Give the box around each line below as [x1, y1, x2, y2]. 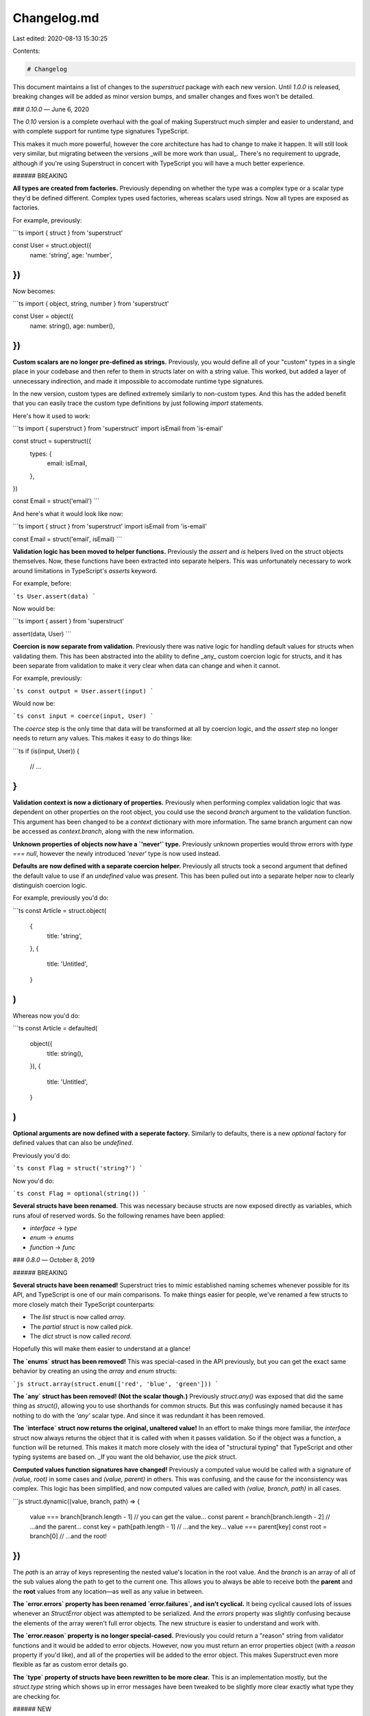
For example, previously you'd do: [12, 894, 109, 902]
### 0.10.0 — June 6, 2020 [12, 105, 89, 113]
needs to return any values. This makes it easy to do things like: [12, 734, 193, 743]
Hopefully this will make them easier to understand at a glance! [12, 1345, 191, 1353]
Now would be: [12, 604, 56, 612]
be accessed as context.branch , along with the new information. [12, 827, 195, 835]
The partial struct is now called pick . [29, 1322, 133, 1331]
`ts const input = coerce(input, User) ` [12, 712, 154, 720]
